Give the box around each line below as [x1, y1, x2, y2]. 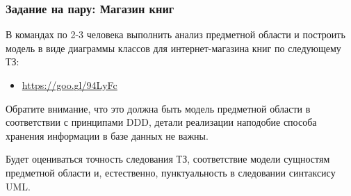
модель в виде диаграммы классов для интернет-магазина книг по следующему [6, 40, 341, 55]
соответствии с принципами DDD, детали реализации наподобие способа [6, 115, 317, 129]
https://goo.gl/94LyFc [22, 78, 117, 92]
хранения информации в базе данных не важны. [6, 128, 209, 142]
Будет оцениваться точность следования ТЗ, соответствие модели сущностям [6, 152, 330, 166]
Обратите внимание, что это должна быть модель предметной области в [6, 101, 311, 115]
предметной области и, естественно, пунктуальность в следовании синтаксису [6, 165, 336, 179]
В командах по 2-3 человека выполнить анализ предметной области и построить [6, 27, 345, 42]
